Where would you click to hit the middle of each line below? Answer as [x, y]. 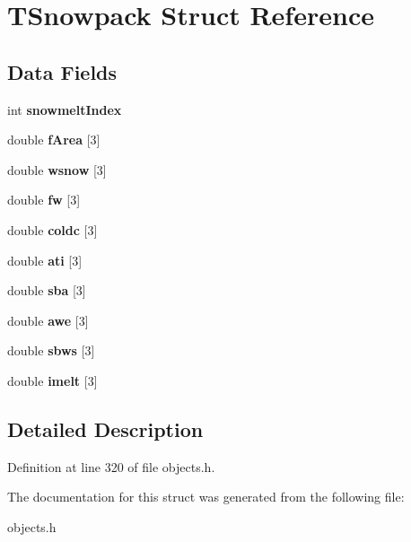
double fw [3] [44, 200]
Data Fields [62, 71]
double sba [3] [47, 290]
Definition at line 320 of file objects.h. [111, 466]
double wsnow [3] [57, 169]
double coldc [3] [52, 229]
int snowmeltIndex [65, 109]
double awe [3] [48, 320]
